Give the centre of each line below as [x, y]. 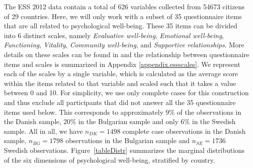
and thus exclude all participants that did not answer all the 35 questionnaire [120, 102]
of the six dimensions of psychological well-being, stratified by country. [110, 159]
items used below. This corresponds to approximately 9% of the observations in [123, 112]
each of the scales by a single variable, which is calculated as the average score [121, 73]
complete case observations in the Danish [184, 131]
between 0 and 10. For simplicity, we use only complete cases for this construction [126, 93]
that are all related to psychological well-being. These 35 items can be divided [121, 26]
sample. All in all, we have [43, 131]
